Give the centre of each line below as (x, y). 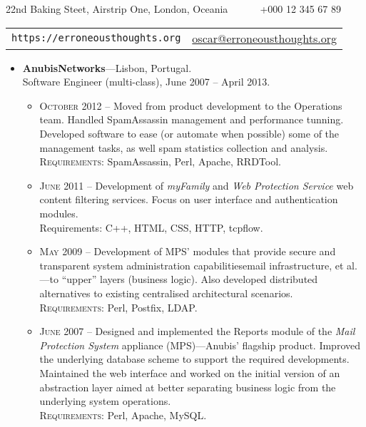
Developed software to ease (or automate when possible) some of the (189, 134)
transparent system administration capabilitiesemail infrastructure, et (192, 265)
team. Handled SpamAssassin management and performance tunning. (192, 119)
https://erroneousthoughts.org (96, 38)
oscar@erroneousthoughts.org (265, 38)
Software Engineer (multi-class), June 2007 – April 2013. (146, 82)
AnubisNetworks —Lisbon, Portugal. (107, 67)
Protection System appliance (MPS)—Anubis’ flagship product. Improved (200, 345)
